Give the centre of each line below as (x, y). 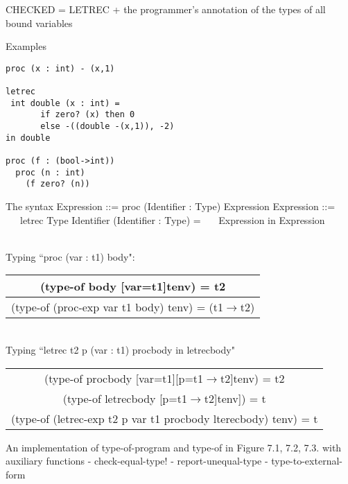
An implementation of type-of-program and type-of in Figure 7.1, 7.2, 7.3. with (174, 447)
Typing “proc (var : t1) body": (70, 256)
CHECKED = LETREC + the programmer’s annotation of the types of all (166, 9)
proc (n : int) (50, 172)
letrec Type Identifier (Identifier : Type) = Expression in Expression (172, 219)
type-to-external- (307, 461)
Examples (26, 46)
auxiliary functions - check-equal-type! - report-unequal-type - (137, 461)
